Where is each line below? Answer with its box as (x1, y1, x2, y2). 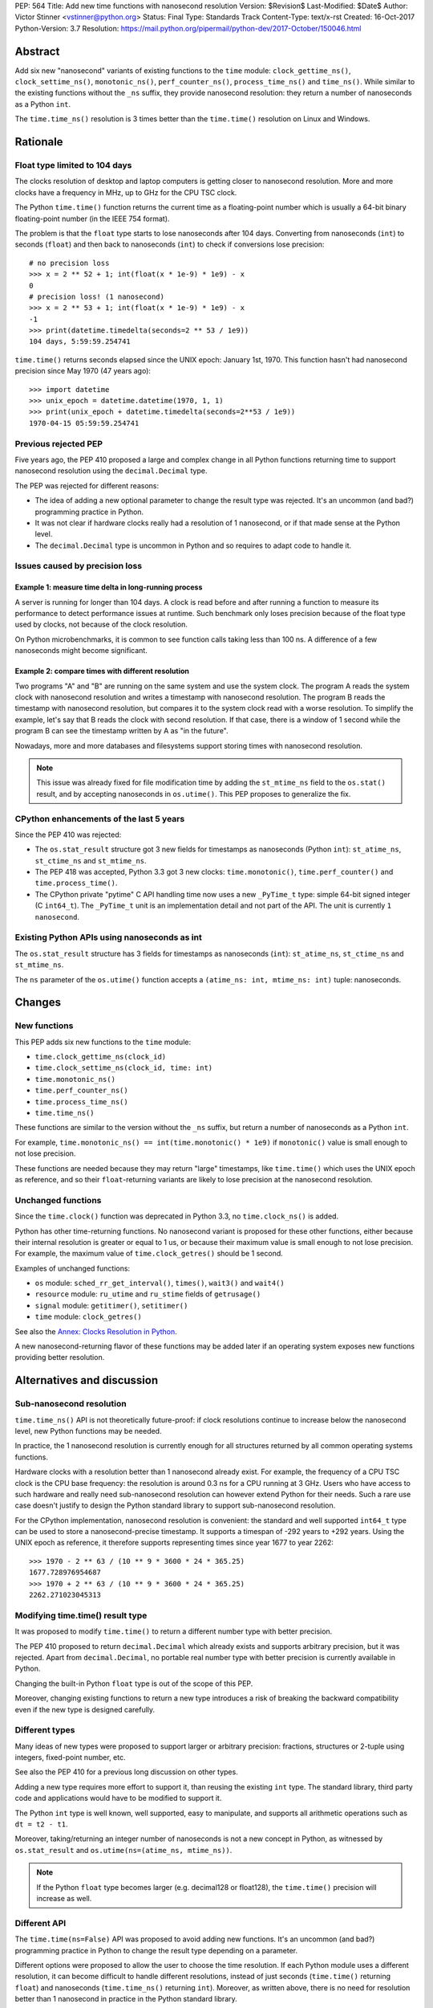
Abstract (14, 44, 60, 58)
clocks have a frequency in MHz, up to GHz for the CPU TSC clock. (14, 187, 237, 197)
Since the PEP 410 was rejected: (14, 830, 122, 839)
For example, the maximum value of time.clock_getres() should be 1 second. (14, 1249, 284, 1259)
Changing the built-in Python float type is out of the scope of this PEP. (14, 1679, 253, 1688)
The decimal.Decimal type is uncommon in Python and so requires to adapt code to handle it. (34, 541, 352, 550)
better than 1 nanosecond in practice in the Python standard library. (14, 1994, 238, 2004)
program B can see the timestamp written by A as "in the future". (14, 726, 229, 736)
